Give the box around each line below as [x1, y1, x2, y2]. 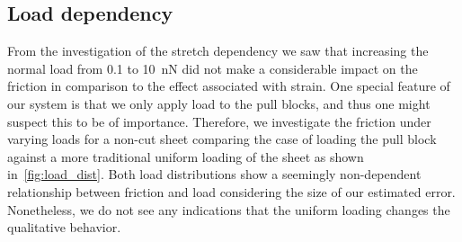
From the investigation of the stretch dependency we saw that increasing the [7, 41, 429, 60]
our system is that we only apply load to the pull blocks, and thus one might [7, 94, 431, 112]
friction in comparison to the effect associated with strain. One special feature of [7, 76, 450, 95]
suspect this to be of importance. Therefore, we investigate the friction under [7, 112, 431, 130]
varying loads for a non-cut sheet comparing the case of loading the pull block [7, 130, 437, 148]
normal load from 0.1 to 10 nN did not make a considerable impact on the [7, 58, 418, 77]
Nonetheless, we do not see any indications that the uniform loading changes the [7, 200, 450, 219]
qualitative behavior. [7, 218, 121, 237]
